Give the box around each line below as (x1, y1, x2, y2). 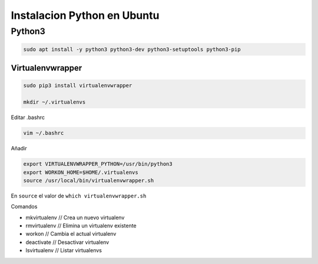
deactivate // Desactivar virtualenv (25, 239, 110, 246)
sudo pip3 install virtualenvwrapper (23, 82, 132, 89)
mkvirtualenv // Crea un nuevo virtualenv (25, 214, 125, 221)
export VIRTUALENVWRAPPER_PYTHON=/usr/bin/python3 (23, 161, 173, 167)
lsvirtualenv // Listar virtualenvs (25, 247, 102, 254)
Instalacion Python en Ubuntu (11, 9, 160, 22)
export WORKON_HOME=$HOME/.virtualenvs (23, 169, 138, 176)
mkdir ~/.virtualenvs (23, 99, 86, 105)
